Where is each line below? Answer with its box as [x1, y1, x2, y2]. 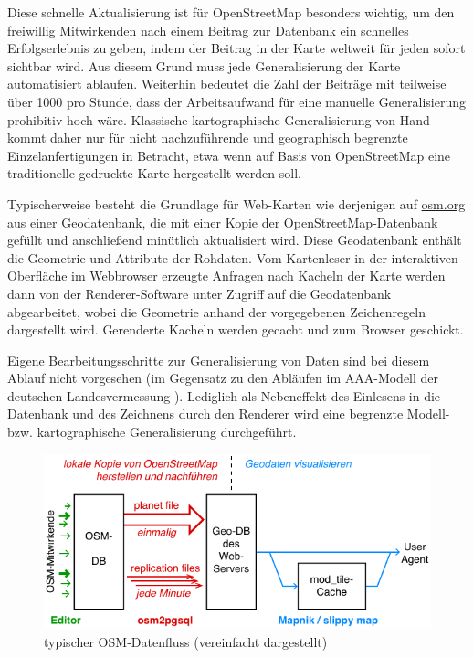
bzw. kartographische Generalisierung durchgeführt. [7, 422, 297, 441]
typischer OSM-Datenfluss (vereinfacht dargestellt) [44, 631, 328, 651]
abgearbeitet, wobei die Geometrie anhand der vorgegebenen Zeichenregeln [7, 302, 426, 321]
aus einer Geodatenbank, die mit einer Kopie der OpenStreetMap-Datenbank [7, 212, 438, 231]
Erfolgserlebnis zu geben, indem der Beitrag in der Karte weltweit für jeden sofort [7, 38, 466, 58]
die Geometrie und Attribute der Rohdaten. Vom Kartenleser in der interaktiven [7, 248, 458, 267]
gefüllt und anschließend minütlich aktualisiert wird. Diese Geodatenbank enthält [7, 230, 462, 249]
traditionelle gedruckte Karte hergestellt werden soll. [7, 164, 301, 183]
